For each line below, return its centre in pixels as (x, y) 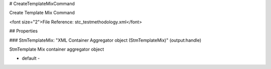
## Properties (23, 31)
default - (31, 58)
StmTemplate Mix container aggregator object (57, 49)
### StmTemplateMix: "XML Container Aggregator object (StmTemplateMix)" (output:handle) (105, 40)
